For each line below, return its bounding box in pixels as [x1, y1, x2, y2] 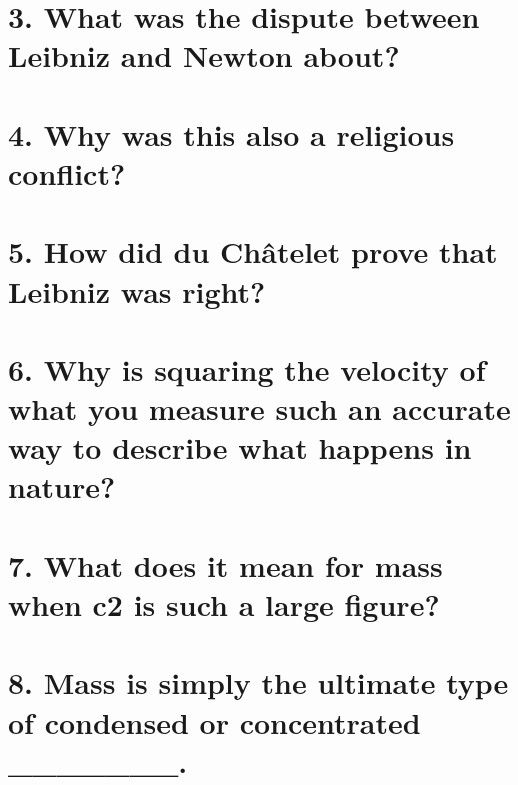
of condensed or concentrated [8, 701, 421, 742]
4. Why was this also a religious [8, 113, 455, 154]
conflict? [8, 152, 126, 193]
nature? [8, 466, 116, 507]
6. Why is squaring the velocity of [8, 348, 486, 389]
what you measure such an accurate [8, 388, 511, 429]
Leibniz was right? [8, 270, 266, 311]
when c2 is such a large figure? [8, 584, 440, 624]
